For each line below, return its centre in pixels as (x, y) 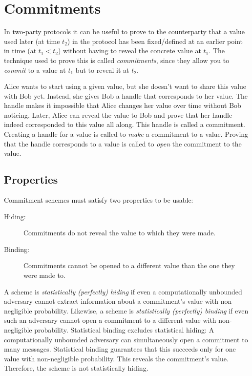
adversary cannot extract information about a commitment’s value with (111, 301)
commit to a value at (35, 70)
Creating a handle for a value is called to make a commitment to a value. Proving (126, 134)
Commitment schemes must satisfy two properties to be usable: (99, 200)
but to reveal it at (102, 70)
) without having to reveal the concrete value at (129, 51)
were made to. (44, 275)
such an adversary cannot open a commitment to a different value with (110, 320)
